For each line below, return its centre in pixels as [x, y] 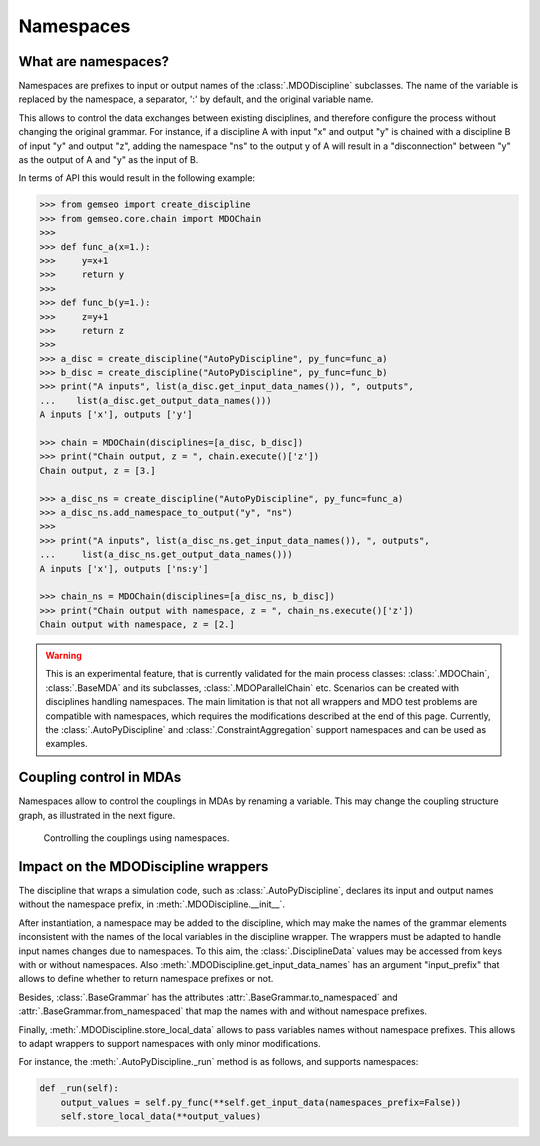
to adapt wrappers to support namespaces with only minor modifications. [169, 1043]
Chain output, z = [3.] [98, 470]
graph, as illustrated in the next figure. [97, 815]
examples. [67, 744]
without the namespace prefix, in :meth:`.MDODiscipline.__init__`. [151, 904]
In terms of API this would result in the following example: [136, 178]
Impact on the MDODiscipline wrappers [143, 866]
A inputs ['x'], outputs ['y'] [116, 414]
